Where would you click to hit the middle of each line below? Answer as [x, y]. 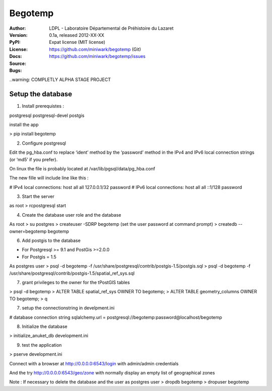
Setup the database [41, 94]
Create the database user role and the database [72, 215]
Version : [18, 35]
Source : [18, 63]
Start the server [38, 197]
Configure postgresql [44, 143]
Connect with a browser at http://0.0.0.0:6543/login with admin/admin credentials [94, 363]
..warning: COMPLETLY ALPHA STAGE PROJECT [60, 80]
